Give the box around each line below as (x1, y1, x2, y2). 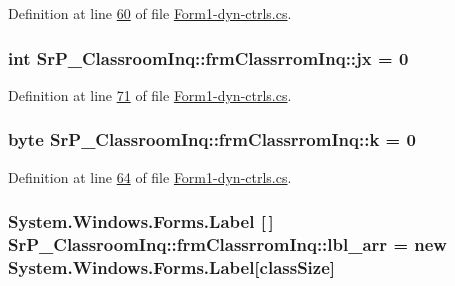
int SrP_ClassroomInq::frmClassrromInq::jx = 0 (8, 45, 409, 70)
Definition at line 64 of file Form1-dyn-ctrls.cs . (8, 166, 292, 187)
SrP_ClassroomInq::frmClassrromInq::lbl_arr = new (8, 232, 447, 257)
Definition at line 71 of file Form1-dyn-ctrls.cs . (8, 84, 292, 105)
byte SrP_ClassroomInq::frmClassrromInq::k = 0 (8, 127, 416, 152)
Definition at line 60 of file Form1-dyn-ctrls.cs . (8, 3, 292, 23)
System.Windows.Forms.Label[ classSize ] (8, 254, 336, 279)
